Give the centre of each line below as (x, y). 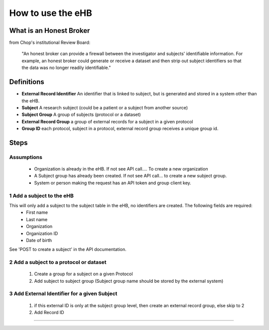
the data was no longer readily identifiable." (66, 68)
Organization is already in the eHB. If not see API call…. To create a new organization (121, 169)
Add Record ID (49, 313)
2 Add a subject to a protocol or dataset (58, 262)
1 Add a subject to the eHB (42, 195)
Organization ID (42, 233)
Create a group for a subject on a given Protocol (83, 274)
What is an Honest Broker (50, 31)
